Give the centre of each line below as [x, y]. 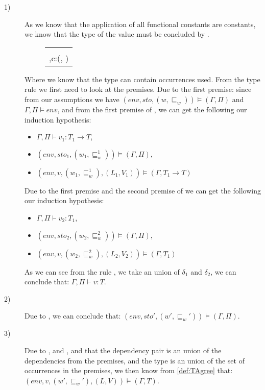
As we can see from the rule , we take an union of [102, 271]
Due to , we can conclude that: [73, 316]
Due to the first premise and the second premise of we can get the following [143, 190]
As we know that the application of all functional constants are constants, [140, 24]
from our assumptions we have [72, 99]
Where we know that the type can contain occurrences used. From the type [142, 79]
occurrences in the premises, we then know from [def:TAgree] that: [129, 370]
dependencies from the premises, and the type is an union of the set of [135, 360]
